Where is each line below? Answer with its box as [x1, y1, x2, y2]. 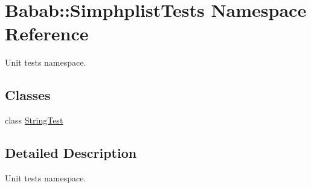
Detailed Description [5, 143, 137, 162]
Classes [5, 86, 51, 104]
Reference [5, 21, 89, 46]
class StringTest [5, 114, 63, 127]
